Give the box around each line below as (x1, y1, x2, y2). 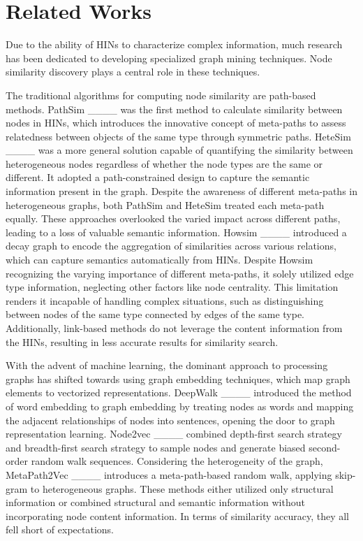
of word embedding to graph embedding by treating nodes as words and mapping (6, 398, 354, 413)
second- (309, 440, 341, 454)
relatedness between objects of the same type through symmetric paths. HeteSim (6, 129, 351, 143)
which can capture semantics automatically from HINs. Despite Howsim (6, 252, 313, 267)
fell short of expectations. (6, 522, 114, 537)
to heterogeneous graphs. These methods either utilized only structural (30, 481, 334, 496)
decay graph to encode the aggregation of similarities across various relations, (6, 238, 336, 253)
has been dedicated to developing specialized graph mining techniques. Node (6, 50, 332, 65)
